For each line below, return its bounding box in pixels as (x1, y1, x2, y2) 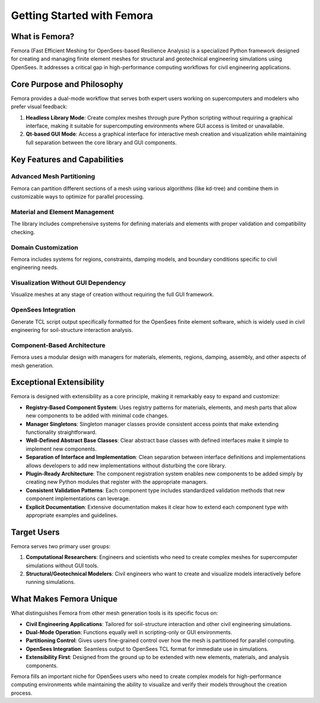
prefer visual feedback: (11, 103, 68, 110)
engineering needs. (11, 264, 59, 271)
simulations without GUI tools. (25, 562, 99, 569)
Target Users (11, 527, 60, 537)
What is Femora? (11, 31, 75, 41)
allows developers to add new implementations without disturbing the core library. (25, 462, 226, 469)
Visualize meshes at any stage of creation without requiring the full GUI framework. (11, 291, 215, 298)
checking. (11, 228, 36, 235)
